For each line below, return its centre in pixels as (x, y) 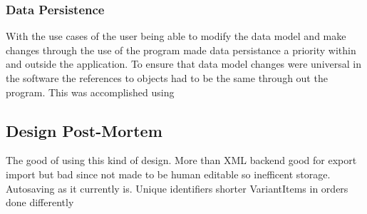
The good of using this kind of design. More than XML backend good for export (181, 160)
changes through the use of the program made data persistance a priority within (181, 50)
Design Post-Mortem (84, 130)
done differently (40, 202)
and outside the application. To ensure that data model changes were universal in (183, 64)
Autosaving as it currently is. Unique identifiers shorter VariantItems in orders (177, 188)
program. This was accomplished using (90, 92)
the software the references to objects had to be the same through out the (167, 78)
